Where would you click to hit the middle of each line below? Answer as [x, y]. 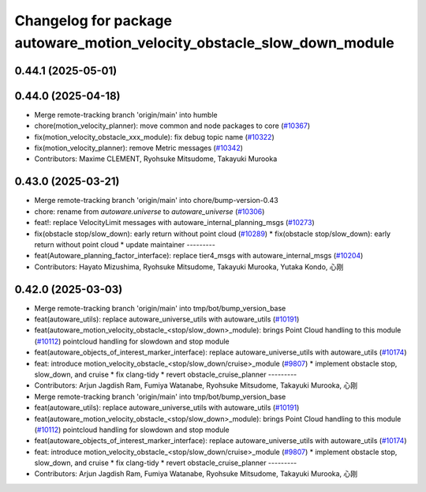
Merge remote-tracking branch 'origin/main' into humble [126, 115]
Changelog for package [93, 21]
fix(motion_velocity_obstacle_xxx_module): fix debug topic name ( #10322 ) [155, 137]
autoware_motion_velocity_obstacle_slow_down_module [204, 43]
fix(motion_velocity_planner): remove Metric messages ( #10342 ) [139, 148]
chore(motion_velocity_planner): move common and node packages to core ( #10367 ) [172, 126]
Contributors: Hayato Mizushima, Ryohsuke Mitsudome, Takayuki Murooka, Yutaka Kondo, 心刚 [189, 267]
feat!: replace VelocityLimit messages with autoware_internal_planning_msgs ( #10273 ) [174, 223]
